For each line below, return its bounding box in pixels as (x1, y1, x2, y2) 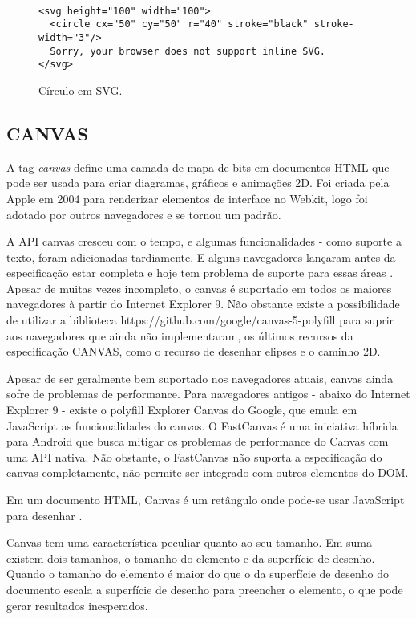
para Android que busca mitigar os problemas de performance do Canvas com (6, 433, 389, 450)
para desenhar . (6, 507, 83, 523)
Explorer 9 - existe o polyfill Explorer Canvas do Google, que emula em (6, 401, 357, 418)
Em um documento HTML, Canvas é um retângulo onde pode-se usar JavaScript (6, 491, 405, 508)
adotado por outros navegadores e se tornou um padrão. (6, 206, 281, 222)
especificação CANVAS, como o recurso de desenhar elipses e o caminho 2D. (6, 343, 381, 360)
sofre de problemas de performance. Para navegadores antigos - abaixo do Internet (6, 385, 410, 402)
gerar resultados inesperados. (6, 597, 148, 613)
